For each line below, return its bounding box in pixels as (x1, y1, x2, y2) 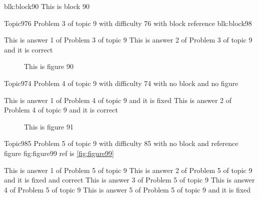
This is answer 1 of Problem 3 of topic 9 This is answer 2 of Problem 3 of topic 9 (4, 34, 252, 45)
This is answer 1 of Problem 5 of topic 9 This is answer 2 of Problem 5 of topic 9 (4, 164, 252, 175)
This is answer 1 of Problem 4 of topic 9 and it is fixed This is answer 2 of (4, 94, 232, 105)
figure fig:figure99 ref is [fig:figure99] (4, 147, 114, 158)
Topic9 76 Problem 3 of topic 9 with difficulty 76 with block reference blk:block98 (4, 17, 252, 28)
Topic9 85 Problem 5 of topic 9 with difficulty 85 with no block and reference (4, 138, 238, 148)
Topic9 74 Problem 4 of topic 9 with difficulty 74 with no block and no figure (4, 77, 238, 88)
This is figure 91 (24, 121, 73, 131)
